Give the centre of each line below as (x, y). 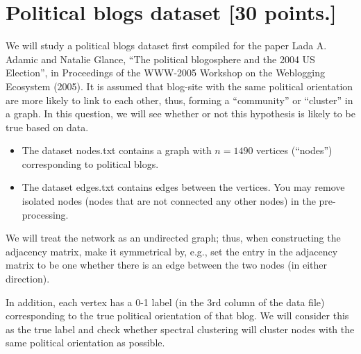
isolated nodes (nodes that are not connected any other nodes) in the (169, 201)
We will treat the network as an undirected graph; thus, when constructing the (173, 238)
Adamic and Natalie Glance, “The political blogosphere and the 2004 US (160, 59)
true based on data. (47, 127)
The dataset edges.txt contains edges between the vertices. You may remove (183, 187)
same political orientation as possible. (85, 343)
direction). (28, 279)
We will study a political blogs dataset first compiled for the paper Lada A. (166, 45)
